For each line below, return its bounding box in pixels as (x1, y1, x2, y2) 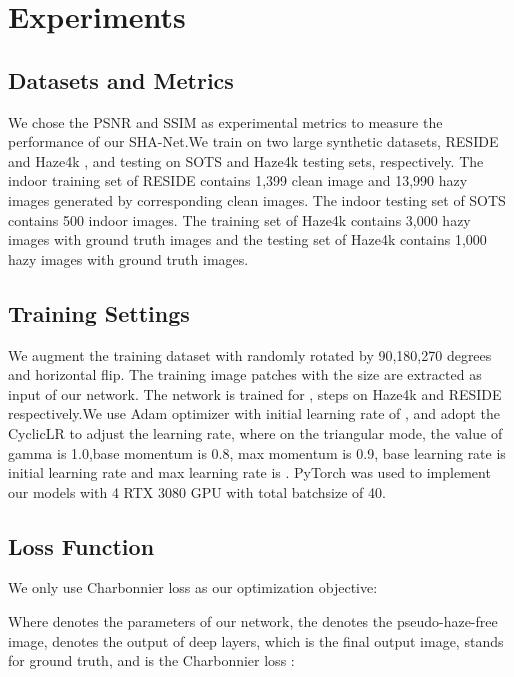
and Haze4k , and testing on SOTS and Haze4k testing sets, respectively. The (8, 150, 484, 171)
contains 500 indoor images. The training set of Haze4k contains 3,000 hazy (8, 209, 471, 230)
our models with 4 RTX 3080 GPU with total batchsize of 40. (8, 481, 386, 502)
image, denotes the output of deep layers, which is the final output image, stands (8, 630, 504, 651)
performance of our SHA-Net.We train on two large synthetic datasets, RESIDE (8, 131, 499, 152)
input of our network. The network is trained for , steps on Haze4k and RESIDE (8, 383, 502, 404)
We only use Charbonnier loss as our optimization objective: (8, 577, 378, 598)
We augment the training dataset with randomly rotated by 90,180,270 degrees (8, 344, 492, 365)
